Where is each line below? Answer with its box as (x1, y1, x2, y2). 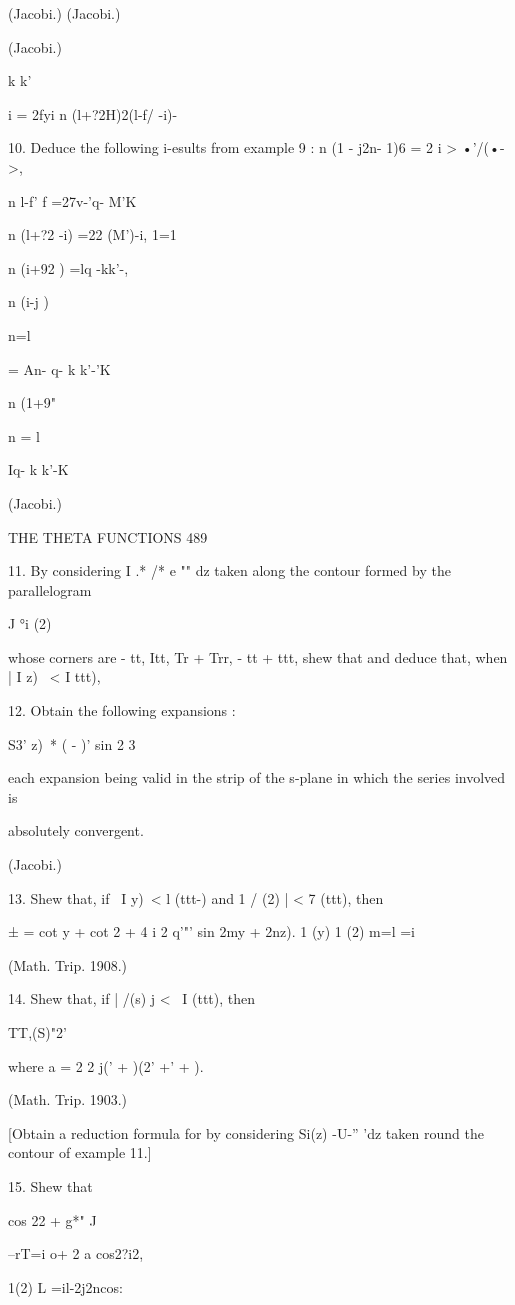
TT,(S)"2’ (8, 1022, 67, 1042)
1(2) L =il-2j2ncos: (8, 1276, 123, 1297)
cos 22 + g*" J (8, 1209, 97, 1230)
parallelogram (8, 579, 92, 600)
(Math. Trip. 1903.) (8, 1089, 128, 1110)
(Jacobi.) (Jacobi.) (8, 3, 121, 23)
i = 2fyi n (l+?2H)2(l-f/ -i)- (8, 103, 178, 124)
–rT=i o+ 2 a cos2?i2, (8, 1243, 144, 1264)
